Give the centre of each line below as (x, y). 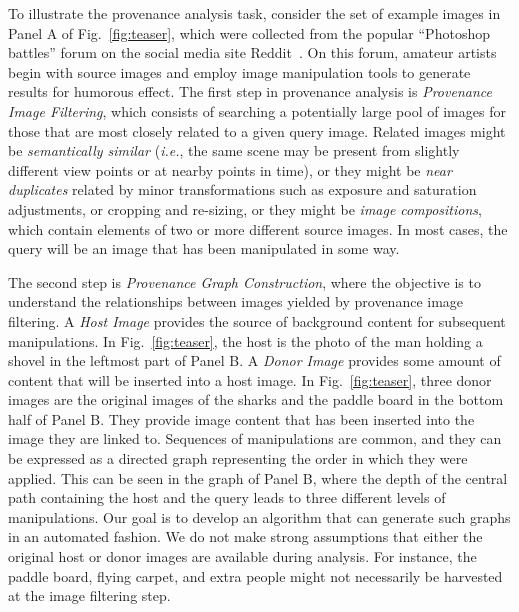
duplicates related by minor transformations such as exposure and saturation (242, 189)
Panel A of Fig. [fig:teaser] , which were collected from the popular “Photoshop (249, 32)
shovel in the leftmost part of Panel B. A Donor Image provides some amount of (254, 360)
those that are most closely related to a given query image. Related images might (257, 130)
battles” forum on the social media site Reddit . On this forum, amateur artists (252, 52)
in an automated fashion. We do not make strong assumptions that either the (245, 536)
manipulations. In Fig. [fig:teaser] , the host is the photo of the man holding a (245, 340)
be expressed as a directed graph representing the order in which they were (238, 458)
